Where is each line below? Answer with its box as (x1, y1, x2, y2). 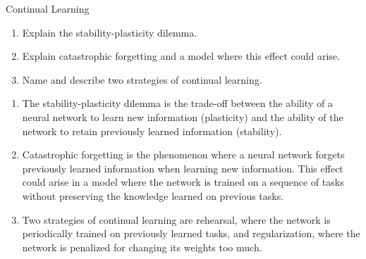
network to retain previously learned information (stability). (22, 123, 282, 138)
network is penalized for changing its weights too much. (22, 239, 262, 254)
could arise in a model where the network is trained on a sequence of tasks (22, 175, 344, 189)
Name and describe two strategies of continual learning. (22, 72, 262, 87)
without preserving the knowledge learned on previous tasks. (22, 188, 284, 203)
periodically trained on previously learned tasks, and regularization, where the (22, 226, 360, 241)
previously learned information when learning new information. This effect (22, 160, 343, 175)
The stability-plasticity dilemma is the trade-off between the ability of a (22, 96, 333, 110)
